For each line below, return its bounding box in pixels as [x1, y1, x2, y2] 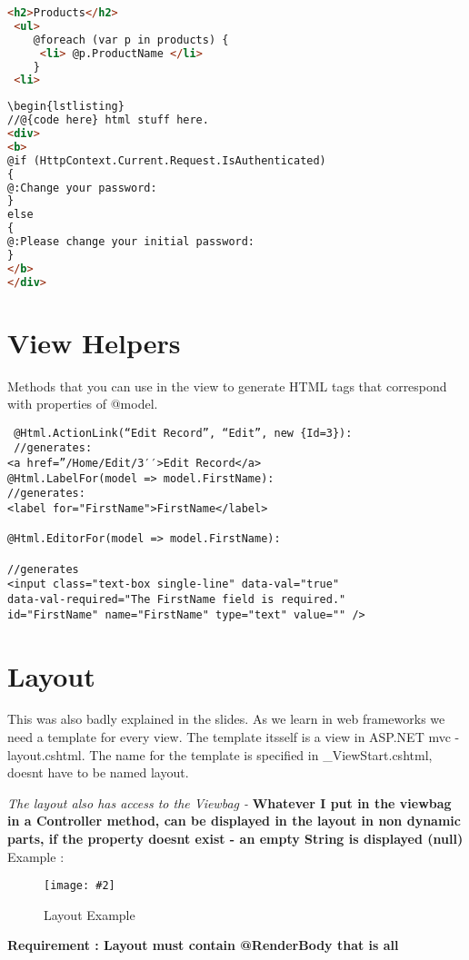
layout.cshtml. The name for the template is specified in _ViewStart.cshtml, [7, 745, 433, 764]
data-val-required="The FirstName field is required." [7, 593, 346, 607]
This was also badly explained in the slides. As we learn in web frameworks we [7, 709, 445, 728]
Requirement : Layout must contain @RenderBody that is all [7, 935, 399, 955]
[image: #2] [44, 879, 115, 893]
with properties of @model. [7, 394, 158, 413]
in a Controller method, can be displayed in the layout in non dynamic [7, 811, 461, 830]
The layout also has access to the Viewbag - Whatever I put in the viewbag [7, 793, 452, 812]
